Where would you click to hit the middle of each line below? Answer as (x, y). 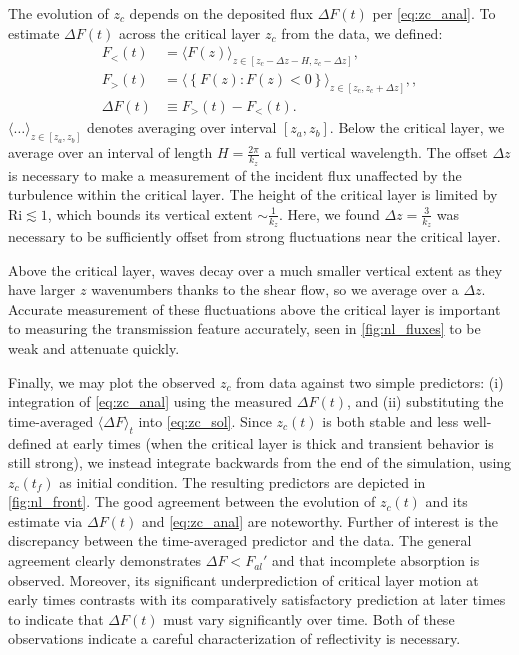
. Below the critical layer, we (417, 127)
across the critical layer (189, 32)
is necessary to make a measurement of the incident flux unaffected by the (235, 174)
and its (446, 501)
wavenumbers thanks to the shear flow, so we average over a (275, 289)
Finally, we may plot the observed (112, 381)
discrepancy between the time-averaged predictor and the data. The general (240, 540)
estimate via (45, 520)
